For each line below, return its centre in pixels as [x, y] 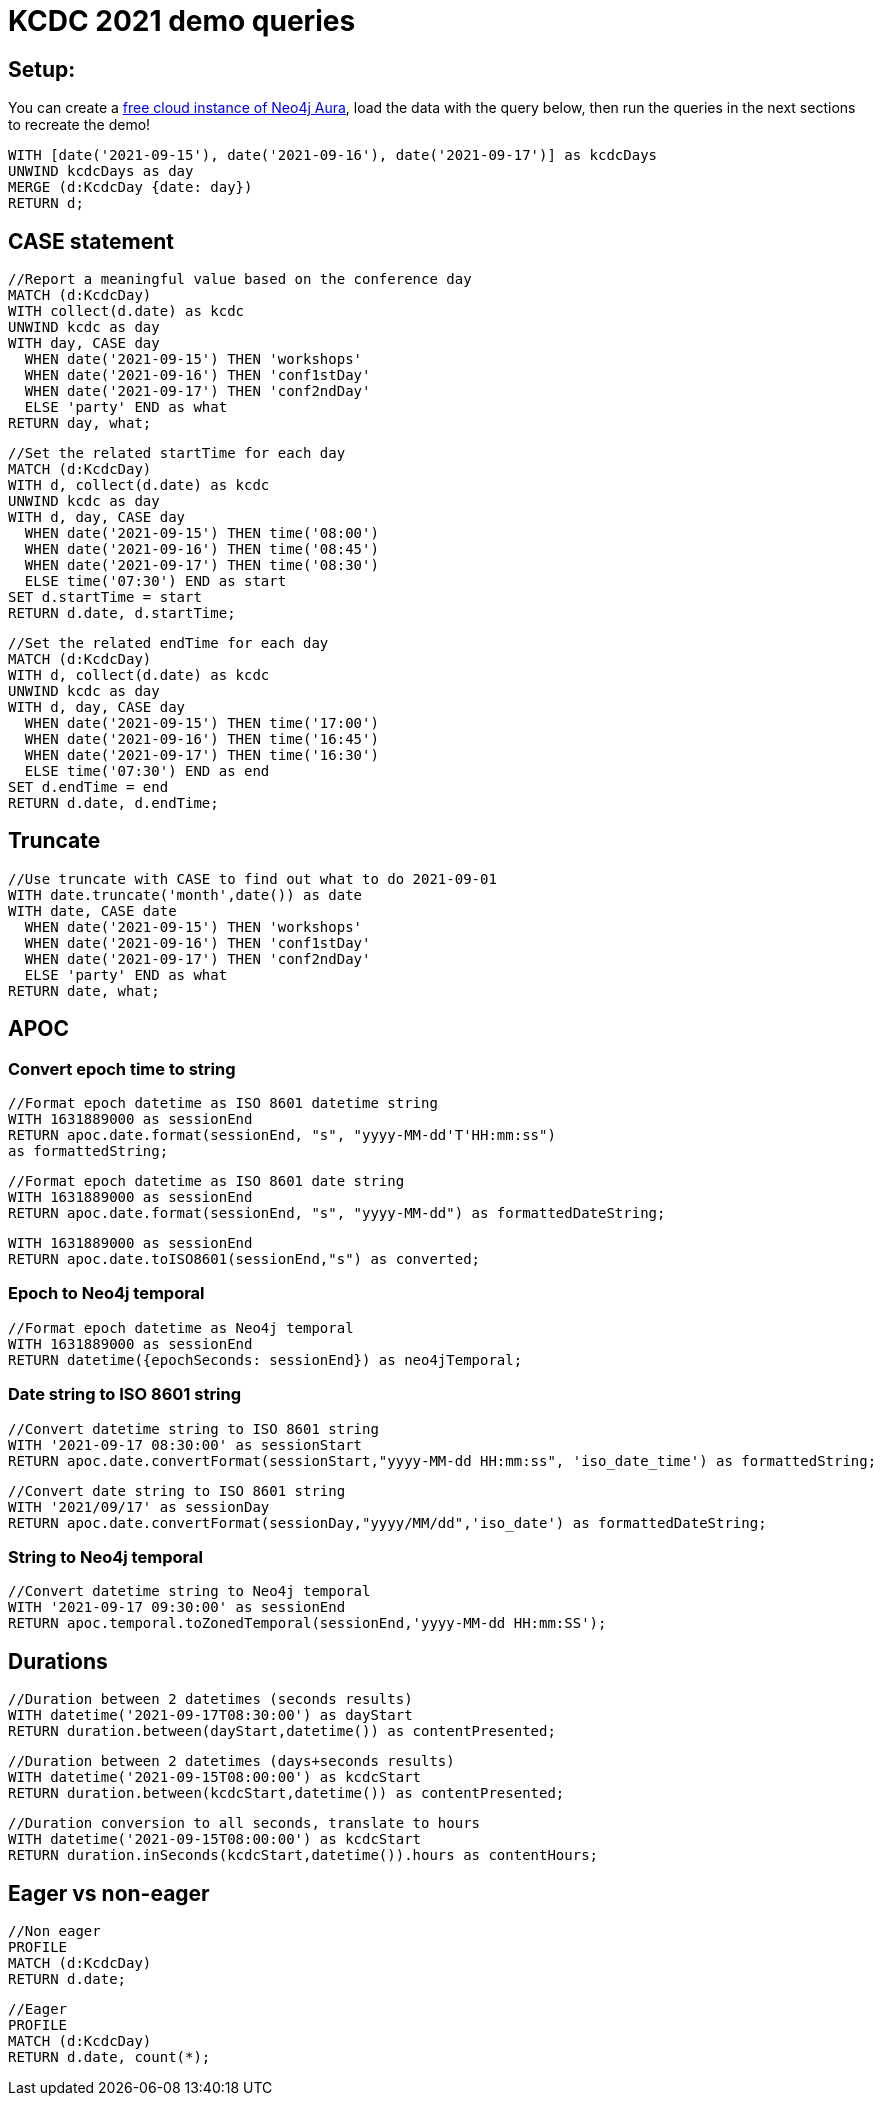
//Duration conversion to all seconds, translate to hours [244, 1823]
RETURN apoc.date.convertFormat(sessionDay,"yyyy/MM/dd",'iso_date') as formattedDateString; [387, 1522]
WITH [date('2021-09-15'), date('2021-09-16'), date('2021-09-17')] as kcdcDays [333, 155]
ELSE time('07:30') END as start [155, 581]
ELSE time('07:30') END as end [147, 771]
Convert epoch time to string [122, 1068]
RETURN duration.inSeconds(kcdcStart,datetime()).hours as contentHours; [303, 1855]
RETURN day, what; [80, 423]
